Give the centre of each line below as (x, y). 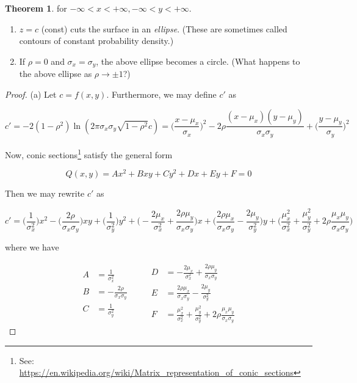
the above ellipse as (56, 74)
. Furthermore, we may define (161, 94)
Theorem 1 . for (36, 8)
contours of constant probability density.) (96, 41)
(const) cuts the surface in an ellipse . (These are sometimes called (164, 28)
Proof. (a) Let (31, 94)
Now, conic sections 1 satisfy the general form (89, 153)
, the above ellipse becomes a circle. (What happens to (198, 61)
